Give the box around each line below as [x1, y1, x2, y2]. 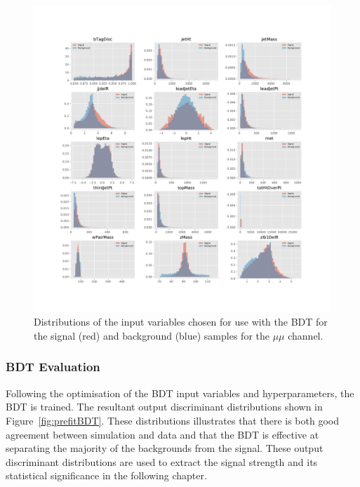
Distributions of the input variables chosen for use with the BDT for [34, 314, 328, 329]
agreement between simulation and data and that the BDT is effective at [6, 427, 319, 441]
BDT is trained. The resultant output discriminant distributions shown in [6, 399, 323, 414]
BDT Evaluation [6, 358, 100, 375]
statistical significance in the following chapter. [6, 468, 207, 483]
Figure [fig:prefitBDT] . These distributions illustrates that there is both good [6, 413, 339, 427]
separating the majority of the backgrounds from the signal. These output [6, 441, 324, 455]
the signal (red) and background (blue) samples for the [34, 328, 269, 342]
